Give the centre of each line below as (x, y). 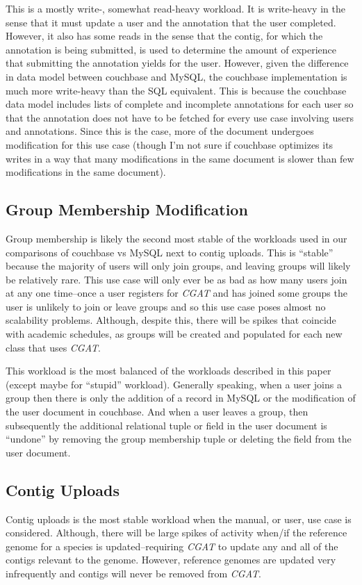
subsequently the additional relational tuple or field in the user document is (166, 425)
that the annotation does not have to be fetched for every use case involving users (180, 117)
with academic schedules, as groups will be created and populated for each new (174, 334)
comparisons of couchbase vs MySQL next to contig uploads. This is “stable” (170, 252)
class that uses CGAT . (53, 347)
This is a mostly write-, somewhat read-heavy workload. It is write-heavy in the (175, 8)
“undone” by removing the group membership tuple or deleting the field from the (179, 439)
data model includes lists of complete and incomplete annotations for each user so (180, 104)
